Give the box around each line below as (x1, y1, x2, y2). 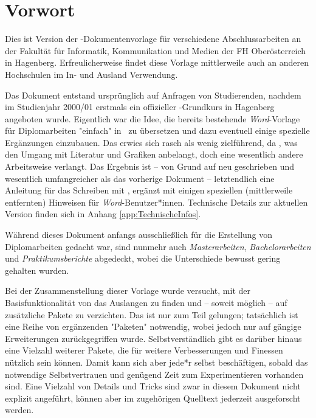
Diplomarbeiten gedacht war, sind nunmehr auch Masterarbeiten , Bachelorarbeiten (5, 240, 311, 253)
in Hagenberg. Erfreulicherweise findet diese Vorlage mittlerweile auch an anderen (5, 56, 309, 69)
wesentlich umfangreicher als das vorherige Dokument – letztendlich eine (5, 172, 275, 184)
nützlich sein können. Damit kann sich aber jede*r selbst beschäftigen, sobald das (5, 355, 308, 368)
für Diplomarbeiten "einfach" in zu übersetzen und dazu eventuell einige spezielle (5, 124, 310, 137)
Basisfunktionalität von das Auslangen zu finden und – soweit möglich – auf (5, 296, 287, 308)
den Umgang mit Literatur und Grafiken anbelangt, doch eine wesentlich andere (5, 148, 303, 161)
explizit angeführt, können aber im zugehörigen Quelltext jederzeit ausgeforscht (5, 391, 301, 404)
